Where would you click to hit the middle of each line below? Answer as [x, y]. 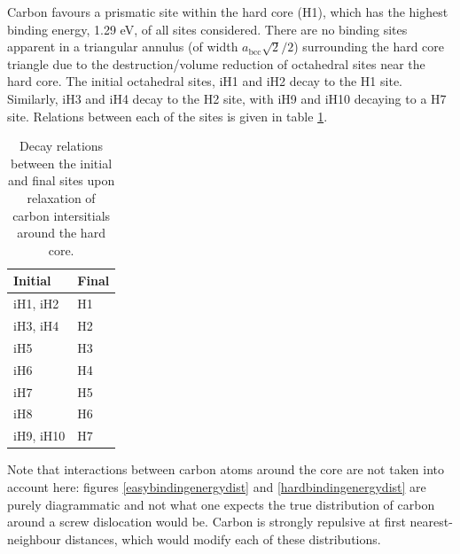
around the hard [61, 233]
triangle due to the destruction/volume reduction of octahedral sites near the [216, 63]
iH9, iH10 [39, 436]
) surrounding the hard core [369, 47]
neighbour [34, 538]
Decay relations [62, 146]
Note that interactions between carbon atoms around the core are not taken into [226, 469]
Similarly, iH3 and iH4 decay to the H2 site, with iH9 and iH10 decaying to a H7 [227, 98]
